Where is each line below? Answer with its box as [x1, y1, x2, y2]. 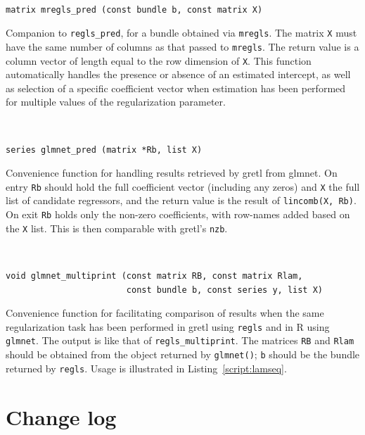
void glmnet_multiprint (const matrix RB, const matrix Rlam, [6, 270, 303, 281]
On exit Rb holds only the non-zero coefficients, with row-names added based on [6, 207, 350, 222]
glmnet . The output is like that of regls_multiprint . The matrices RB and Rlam [6, 333, 354, 348]
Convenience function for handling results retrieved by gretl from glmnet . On [6, 165, 338, 180]
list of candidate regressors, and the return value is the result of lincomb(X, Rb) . [6, 193, 357, 208]
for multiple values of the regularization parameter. [6, 94, 226, 109]
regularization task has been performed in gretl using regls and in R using [6, 319, 330, 334]
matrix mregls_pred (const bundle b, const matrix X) [6, 4, 263, 15]
